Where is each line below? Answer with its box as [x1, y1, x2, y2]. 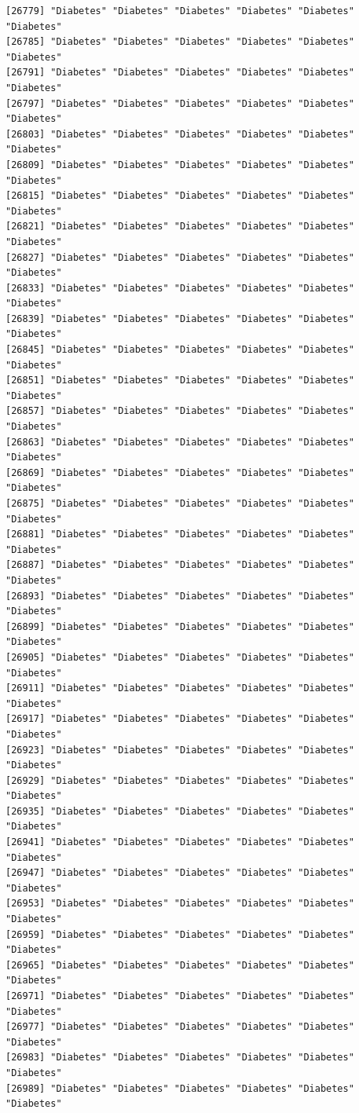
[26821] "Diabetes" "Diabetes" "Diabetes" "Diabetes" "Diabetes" [5, 221, 354, 232]
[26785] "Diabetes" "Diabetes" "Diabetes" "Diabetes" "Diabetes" [5, 36, 354, 48]
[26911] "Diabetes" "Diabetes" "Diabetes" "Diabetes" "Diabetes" [5, 683, 354, 694]
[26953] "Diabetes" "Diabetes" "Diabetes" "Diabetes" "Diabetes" [5, 898, 354, 910]
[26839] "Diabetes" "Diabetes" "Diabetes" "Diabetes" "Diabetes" [5, 313, 354, 324]
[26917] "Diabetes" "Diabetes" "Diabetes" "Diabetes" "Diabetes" [5, 713, 354, 725]
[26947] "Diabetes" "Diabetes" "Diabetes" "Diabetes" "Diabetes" [5, 867, 354, 879]
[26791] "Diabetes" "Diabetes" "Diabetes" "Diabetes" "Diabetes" [5, 67, 354, 79]
